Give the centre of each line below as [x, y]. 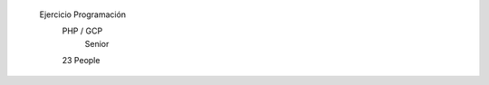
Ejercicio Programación [83, 14]
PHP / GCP [82, 31]
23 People [81, 61]
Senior [97, 43]
